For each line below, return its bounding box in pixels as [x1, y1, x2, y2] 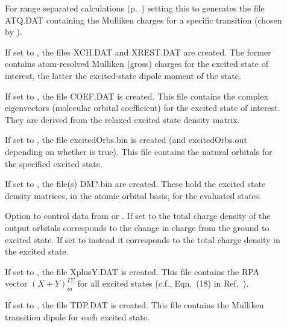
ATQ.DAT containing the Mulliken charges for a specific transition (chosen [5, 13, 282, 26]
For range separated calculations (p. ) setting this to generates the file [5, 2, 265, 14]
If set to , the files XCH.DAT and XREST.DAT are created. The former [5, 45, 271, 58]
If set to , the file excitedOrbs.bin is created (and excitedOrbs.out [5, 133, 247, 146]
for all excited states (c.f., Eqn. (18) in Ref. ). [77, 277, 249, 290]
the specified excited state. [5, 157, 102, 170]
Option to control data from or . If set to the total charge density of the [5, 209, 271, 222]
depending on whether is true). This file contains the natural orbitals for [5, 145, 273, 157]
